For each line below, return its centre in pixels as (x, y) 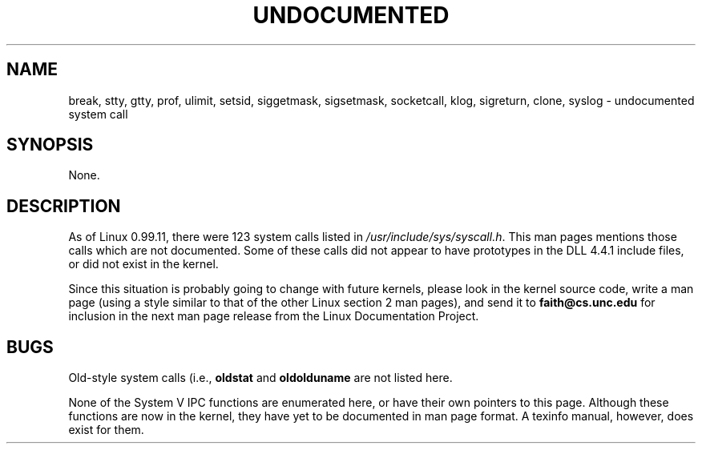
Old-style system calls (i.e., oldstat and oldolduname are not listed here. (260, 378)
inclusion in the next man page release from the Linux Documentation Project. (274, 316)
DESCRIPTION (64, 206)
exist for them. (106, 430)
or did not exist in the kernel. (143, 264)
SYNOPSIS (50, 145)
